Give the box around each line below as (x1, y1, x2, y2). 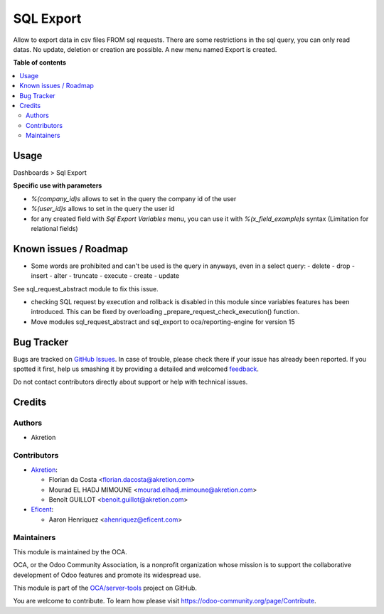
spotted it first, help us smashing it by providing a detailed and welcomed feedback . (13, 365, 260, 373)
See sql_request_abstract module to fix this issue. (13, 284, 159, 293)
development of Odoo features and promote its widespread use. (13, 571, 201, 579)
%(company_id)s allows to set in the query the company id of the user (31, 194, 237, 203)
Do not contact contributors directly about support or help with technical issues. (13, 377, 248, 387)
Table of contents (13, 58, 67, 67)
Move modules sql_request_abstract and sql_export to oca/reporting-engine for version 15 (31, 317, 295, 326)
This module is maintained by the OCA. (13, 547, 127, 556)
